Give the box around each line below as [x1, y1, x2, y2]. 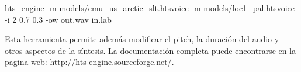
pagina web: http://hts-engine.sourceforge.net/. [5, 56, 174, 68]
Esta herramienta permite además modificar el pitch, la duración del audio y [5, 33, 279, 45]
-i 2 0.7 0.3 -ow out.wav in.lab [5, 13, 112, 25]
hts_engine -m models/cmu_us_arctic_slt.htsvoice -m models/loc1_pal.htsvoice [5, 2, 295, 13]
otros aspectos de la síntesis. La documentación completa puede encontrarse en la [5, 44, 296, 56]
